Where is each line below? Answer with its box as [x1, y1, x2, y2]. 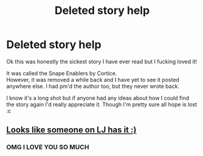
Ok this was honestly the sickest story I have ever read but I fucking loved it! [6, 58, 198, 65]
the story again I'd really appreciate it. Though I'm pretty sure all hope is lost [6, 101, 198, 108]
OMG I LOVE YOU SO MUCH [6, 143, 89, 152]
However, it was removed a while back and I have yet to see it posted [6, 76, 179, 83]
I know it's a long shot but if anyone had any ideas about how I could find [6, 94, 190, 101]
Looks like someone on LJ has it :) [6, 125, 137, 135]
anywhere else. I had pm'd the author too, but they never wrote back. [6, 83, 180, 90]
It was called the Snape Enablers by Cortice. [6, 69, 117, 76]
